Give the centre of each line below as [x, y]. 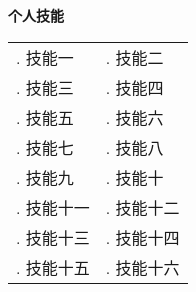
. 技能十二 [142, 207]
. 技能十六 [142, 267]
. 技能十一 [53, 207]
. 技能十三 [53, 237]
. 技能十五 [53, 267]
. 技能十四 [142, 237]
